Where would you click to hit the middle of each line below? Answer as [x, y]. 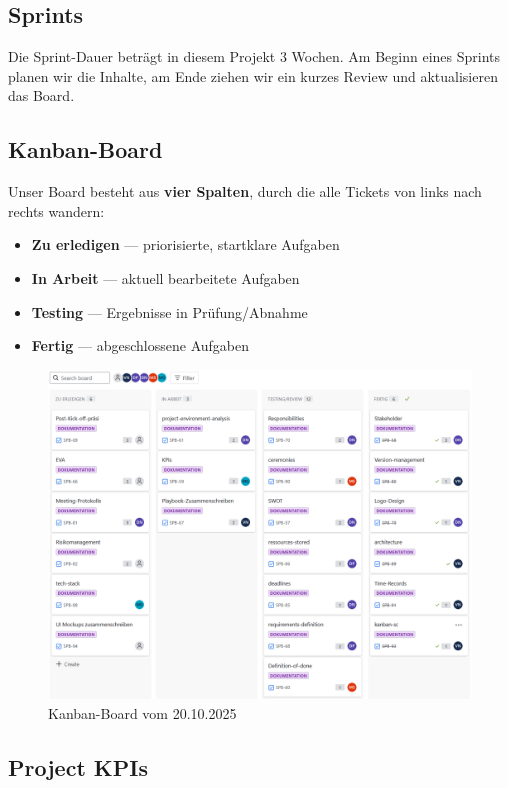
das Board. [41, 95]
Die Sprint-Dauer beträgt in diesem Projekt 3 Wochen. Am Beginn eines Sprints [254, 56]
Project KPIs [78, 766]
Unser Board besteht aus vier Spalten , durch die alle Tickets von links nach [245, 191]
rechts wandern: [56, 210]
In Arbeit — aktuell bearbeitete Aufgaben [165, 277]
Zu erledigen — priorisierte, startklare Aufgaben [185, 244]
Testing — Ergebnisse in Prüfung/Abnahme [169, 311]
